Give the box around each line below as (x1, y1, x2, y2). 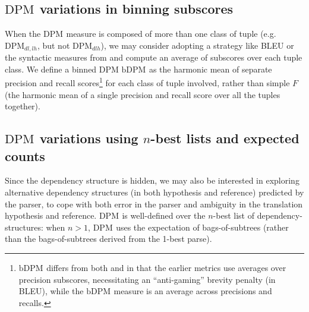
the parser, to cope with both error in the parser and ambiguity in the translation (5, 197, 303, 210)
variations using (39, 129, 138, 147)
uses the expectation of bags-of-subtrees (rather (116, 220, 289, 233)
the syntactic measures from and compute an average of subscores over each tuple (5, 51, 302, 64)
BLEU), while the (18, 285, 84, 297)
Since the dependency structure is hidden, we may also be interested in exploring (5, 174, 299, 187)
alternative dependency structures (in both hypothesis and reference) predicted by (5, 186, 304, 198)
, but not (37, 39, 70, 51)
